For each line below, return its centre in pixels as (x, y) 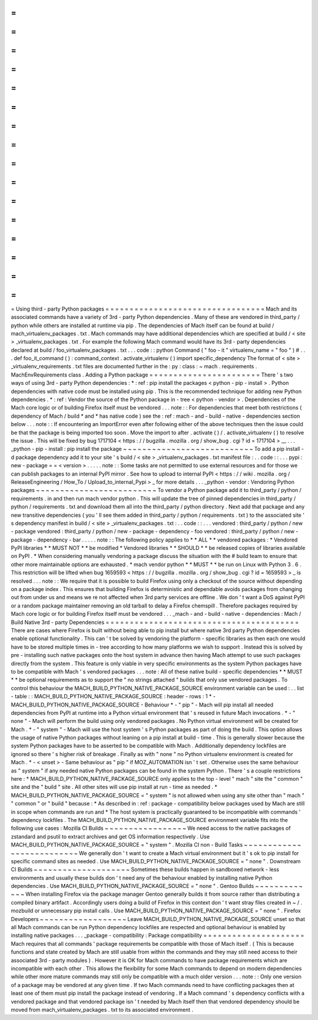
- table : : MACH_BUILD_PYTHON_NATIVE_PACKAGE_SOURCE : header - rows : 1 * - (113, 696)
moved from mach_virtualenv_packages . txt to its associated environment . (102, 1009)
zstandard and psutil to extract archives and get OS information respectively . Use (110, 836)
